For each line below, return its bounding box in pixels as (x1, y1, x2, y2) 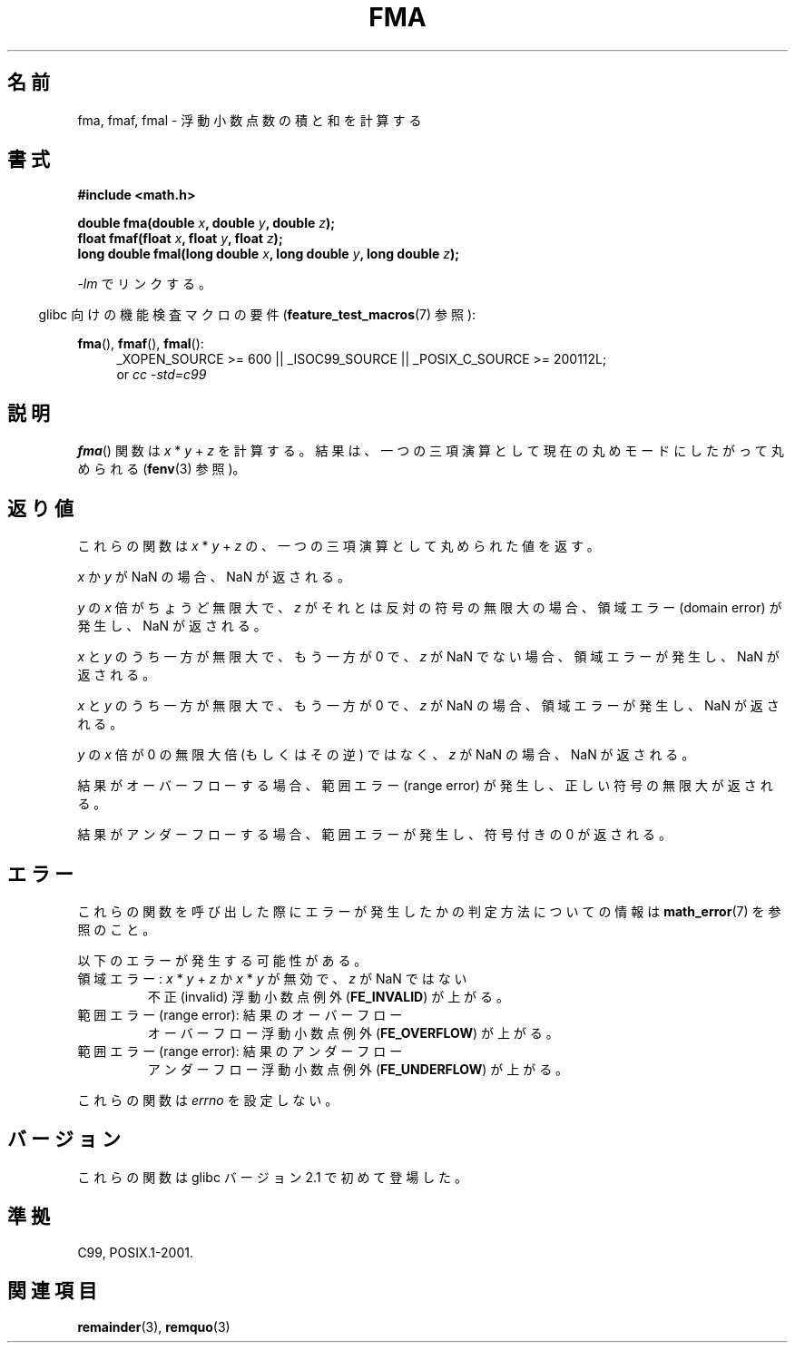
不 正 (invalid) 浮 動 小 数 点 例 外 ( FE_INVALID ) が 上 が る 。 (147, 988, 509, 1004)
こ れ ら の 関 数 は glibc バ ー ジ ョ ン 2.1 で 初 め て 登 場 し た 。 (77, 1169, 468, 1185)
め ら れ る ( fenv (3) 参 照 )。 (77, 461, 246, 477)
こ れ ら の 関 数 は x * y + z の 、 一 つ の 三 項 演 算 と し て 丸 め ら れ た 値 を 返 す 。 (77, 538, 600, 554)
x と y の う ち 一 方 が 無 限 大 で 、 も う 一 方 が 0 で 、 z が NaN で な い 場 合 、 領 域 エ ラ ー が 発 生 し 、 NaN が (77, 649, 780, 665)
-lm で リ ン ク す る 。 (77, 276, 212, 292)
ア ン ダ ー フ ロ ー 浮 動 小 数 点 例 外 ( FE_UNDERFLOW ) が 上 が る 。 (147, 1061, 569, 1077)
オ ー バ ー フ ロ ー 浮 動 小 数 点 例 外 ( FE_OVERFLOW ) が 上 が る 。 (147, 1024, 559, 1041)
